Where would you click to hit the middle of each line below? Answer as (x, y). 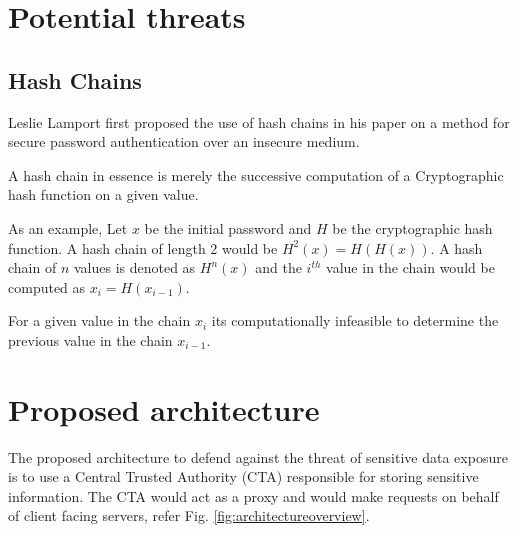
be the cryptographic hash (412, 227)
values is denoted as (134, 267)
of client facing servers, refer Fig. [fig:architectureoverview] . (189, 515)
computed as (47, 286)
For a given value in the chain (99, 320)
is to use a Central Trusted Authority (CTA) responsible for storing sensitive (243, 476)
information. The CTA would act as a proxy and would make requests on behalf (253, 495)
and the (278, 267)
